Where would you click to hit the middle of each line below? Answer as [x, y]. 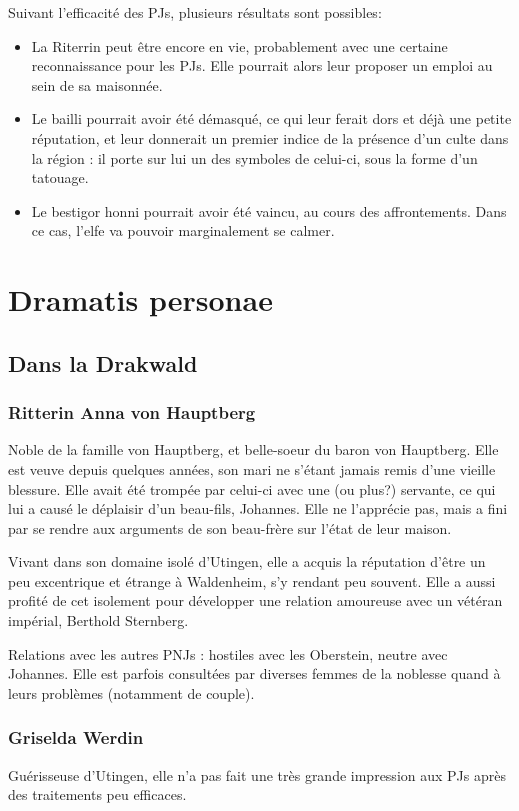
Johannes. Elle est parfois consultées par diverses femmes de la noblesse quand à [254, 673]
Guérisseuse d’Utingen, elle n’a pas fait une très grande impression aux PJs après [257, 774]
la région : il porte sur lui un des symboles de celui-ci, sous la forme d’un [254, 157]
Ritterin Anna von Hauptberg [132, 412]
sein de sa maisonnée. [97, 84]
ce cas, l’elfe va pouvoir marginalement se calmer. [183, 230]
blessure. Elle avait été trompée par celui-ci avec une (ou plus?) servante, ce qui [252, 488]
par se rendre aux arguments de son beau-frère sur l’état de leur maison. [230, 527]
